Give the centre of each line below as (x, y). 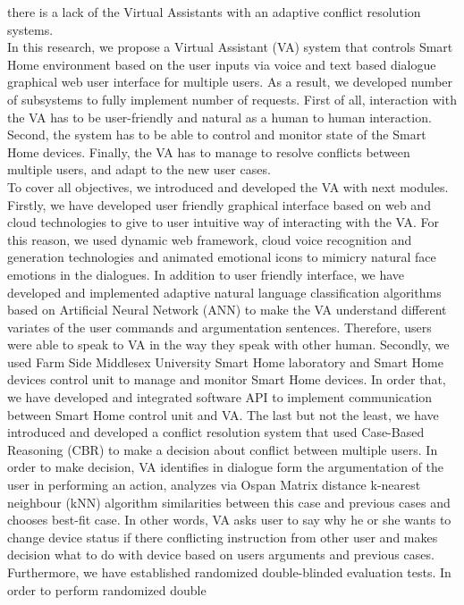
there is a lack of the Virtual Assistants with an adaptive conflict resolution (214, 12)
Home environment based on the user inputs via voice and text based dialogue (222, 64)
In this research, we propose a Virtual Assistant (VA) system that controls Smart (230, 47)
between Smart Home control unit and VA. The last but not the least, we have (223, 414)
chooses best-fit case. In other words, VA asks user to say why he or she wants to (229, 520)
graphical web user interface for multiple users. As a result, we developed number (230, 82)
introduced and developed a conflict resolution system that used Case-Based (216, 432)
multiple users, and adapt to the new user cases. (139, 169)
